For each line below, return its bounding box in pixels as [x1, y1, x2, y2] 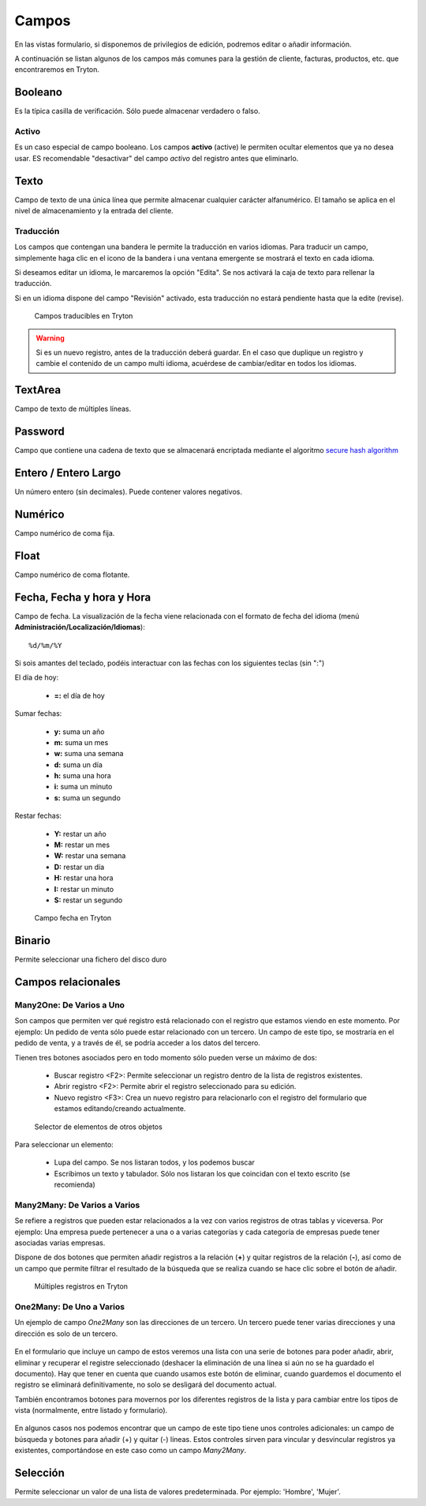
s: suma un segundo [54, 793, 121, 802]
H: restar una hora [54, 873, 114, 883]
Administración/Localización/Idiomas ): [14, 623, 145, 632]
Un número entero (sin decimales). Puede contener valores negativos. [14, 487, 242, 497]
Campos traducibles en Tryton [34, 311, 133, 321]
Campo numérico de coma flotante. [14, 570, 130, 579]
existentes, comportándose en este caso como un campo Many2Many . [14, 1446, 247, 1455]
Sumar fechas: [14, 709, 62, 718]
